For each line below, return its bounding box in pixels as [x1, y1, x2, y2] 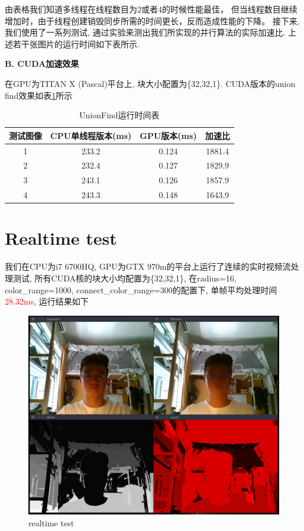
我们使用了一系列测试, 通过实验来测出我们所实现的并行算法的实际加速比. [5, 26, 286, 38]
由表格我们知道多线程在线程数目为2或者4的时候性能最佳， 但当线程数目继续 [5, 3, 297, 15]
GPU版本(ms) [140, 129, 197, 141]
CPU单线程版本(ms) [50, 129, 132, 141]
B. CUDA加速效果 [5, 57, 79, 70]
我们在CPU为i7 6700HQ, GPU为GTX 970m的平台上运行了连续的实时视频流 [5, 260, 291, 273]
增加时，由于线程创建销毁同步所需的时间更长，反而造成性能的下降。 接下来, [5, 14, 300, 27]
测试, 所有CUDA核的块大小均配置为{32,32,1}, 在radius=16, [12, 271, 237, 284]
